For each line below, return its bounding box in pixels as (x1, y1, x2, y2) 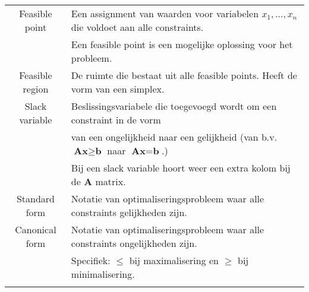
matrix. (95, 174, 126, 188)
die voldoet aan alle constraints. (71, 20, 204, 34)
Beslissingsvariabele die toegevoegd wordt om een (71, 99, 277, 113)
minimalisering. (71, 267, 135, 281)
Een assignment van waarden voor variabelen (71, 7, 259, 20)
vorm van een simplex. (71, 82, 165, 96)
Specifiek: (71, 253, 111, 267)
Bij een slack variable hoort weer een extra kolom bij (71, 161, 291, 174)
